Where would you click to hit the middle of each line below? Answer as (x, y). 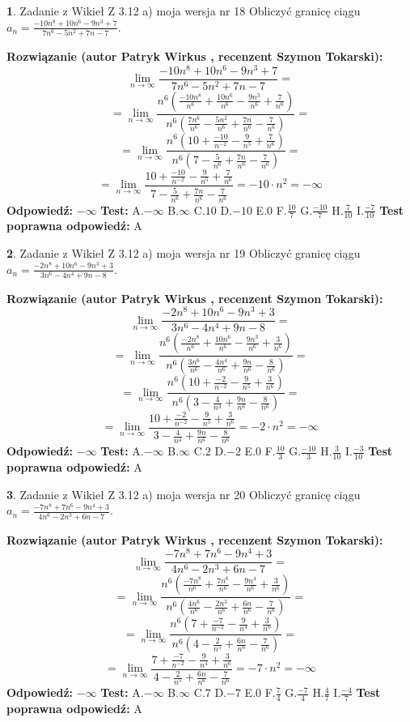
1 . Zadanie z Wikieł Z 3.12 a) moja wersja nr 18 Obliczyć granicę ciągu (184, 11)
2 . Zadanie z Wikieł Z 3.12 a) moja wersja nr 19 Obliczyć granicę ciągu (184, 253)
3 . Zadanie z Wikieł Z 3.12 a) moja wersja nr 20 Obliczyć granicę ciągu (184, 494)
